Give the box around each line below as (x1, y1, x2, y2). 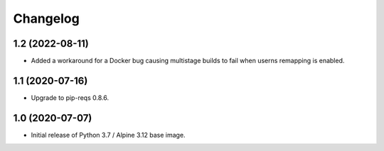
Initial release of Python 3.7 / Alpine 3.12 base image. (31, 130, 186, 139)
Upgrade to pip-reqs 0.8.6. (31, 93, 110, 102)
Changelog (13, 11, 80, 26)
